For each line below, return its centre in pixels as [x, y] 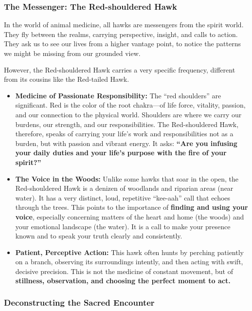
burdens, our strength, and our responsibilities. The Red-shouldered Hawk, [127, 124]
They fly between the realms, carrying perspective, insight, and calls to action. [121, 34]
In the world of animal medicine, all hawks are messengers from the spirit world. [124, 25]
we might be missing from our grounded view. [72, 53]
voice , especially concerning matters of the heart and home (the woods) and [130, 216]
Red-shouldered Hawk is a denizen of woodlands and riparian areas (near [124, 188]
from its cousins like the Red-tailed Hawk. [67, 79]
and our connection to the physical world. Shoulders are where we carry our [128, 114]
